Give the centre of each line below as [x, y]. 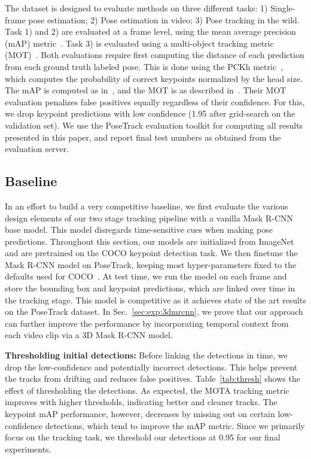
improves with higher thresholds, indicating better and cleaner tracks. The [141, 402]
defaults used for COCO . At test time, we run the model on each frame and [146, 276]
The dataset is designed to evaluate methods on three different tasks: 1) [136, 8]
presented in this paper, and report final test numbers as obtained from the [143, 137]
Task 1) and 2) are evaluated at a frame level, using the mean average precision [150, 31]
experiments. [28, 449]
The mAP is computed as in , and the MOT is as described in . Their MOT [146, 90]
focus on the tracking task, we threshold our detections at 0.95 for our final [143, 437]
